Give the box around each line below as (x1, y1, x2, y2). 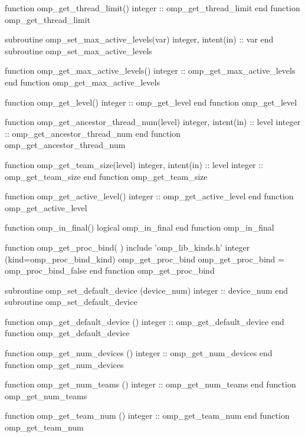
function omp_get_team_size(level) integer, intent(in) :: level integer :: (5, 158, 264, 170)
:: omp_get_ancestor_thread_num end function (5, 127, 181, 139)
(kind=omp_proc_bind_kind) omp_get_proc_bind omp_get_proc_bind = (5, 252, 284, 265)
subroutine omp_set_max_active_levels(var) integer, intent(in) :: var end (5, 33, 274, 45)
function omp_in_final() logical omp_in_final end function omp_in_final (5, 221, 274, 234)
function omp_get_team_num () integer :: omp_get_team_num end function (5, 409, 290, 422)
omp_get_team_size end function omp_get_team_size (5, 170, 208, 182)
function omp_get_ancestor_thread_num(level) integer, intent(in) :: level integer (5, 116, 301, 128)
